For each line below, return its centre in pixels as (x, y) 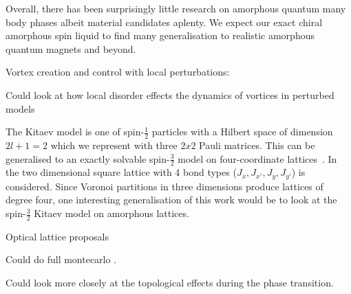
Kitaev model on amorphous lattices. (111, 213)
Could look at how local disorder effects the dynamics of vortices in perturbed (170, 94)
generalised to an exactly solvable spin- (88, 158)
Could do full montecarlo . (61, 259)
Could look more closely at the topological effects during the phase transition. (170, 283)
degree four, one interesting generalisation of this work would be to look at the (171, 200)
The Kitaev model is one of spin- (75, 132)
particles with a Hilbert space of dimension (242, 132)
